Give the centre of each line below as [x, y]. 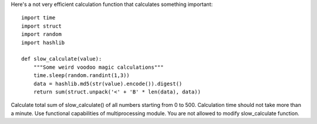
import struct [41, 26]
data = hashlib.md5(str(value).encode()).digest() [108, 83]
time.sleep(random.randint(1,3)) [82, 76]
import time [38, 18]
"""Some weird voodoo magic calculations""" [98, 67]
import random [41, 34]
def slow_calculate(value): [62, 59]
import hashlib [43, 42]
